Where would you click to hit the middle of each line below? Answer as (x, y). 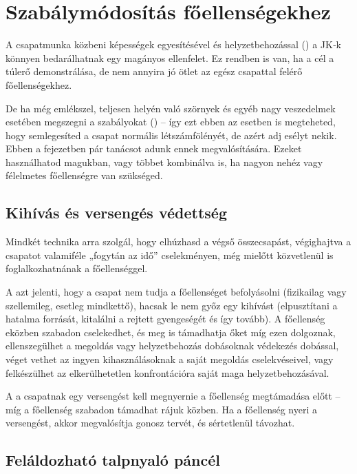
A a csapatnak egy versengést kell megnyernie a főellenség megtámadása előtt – (173, 396)
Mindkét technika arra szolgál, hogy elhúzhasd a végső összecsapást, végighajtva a (178, 241)
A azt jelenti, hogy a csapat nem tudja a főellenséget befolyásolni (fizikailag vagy (176, 292)
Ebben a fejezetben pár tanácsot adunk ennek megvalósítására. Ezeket (154, 148)
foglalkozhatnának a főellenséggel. (77, 268)
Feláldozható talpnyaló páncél (113, 460)
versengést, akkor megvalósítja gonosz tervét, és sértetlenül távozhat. (150, 423)
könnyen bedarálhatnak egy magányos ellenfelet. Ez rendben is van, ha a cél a (170, 58)
